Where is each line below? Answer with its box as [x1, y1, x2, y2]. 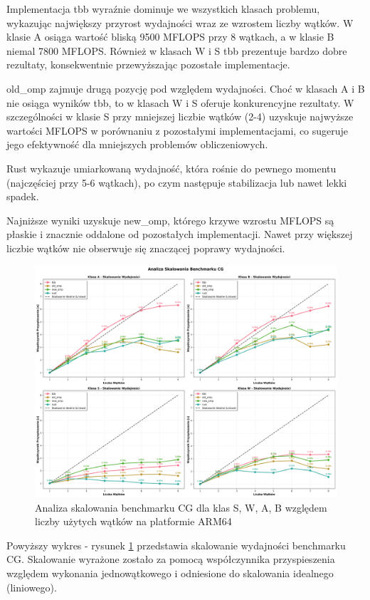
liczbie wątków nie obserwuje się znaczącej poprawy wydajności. [6, 240, 285, 255]
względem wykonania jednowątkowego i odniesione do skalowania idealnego [6, 565, 334, 580]
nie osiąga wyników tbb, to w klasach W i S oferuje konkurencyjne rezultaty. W [6, 95, 354, 110]
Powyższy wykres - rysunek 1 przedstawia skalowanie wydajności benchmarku [6, 537, 346, 552]
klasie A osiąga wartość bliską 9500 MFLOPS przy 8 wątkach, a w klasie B [6, 29, 334, 44]
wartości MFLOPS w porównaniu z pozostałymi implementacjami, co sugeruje [6, 123, 349, 138]
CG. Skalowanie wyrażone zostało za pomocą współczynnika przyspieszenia [6, 552, 335, 567]
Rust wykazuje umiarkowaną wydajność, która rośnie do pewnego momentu [6, 160, 337, 175]
